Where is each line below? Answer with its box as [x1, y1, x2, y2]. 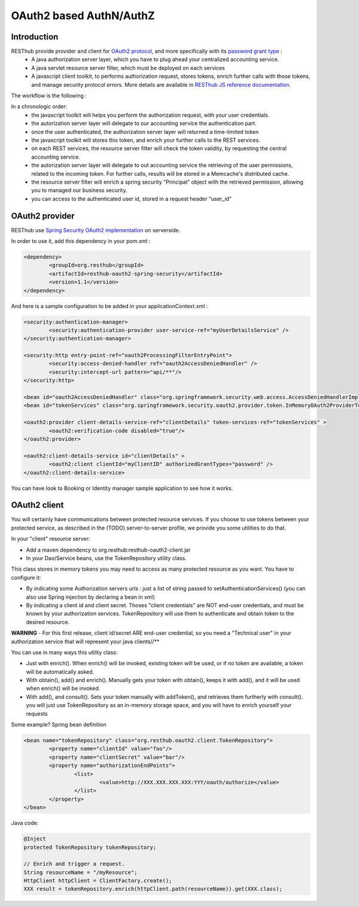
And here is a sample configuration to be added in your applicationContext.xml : [11, 302, 208, 309]
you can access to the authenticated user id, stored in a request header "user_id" [31, 195, 232, 202]
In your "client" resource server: [11, 535, 90, 543]
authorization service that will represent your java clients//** [11, 638, 160, 645]
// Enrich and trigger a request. [23, 860, 125, 868]
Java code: [11, 820, 39, 827]
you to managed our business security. [31, 187, 127, 194]
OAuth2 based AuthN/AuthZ [11, 9, 155, 22]
